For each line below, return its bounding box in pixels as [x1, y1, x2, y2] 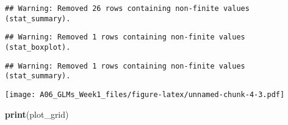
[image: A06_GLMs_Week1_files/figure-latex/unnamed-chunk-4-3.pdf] [5, 90, 285, 99]
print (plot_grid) [5, 107, 69, 120]
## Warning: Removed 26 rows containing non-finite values [5, 4, 250, 13]
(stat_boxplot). [5, 42, 71, 52]
